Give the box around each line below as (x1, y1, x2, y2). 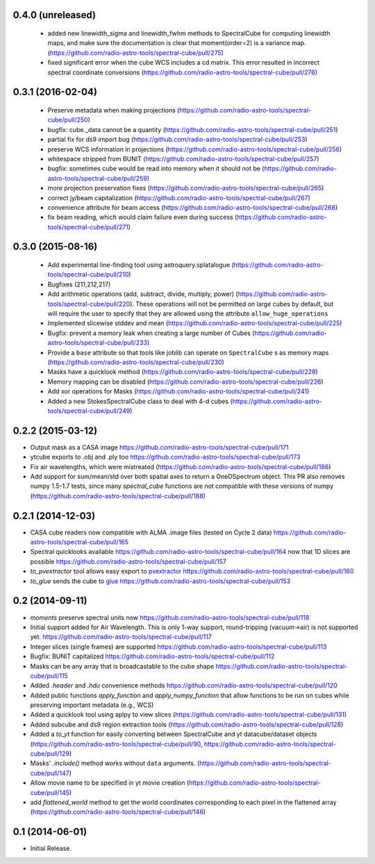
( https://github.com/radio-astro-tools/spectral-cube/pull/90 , (30, 740, 203, 748)
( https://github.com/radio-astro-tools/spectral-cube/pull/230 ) (47, 358, 225, 366)
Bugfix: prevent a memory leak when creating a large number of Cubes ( (47, 329, 255, 337)
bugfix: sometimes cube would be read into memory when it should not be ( (47, 164, 265, 173)
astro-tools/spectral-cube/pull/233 (47, 339, 147, 347)
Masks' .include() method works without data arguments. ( (30, 759, 200, 767)
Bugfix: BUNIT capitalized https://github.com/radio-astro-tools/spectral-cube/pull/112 (30, 652, 275, 660)
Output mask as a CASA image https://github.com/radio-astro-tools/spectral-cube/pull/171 (30, 443, 289, 451)
